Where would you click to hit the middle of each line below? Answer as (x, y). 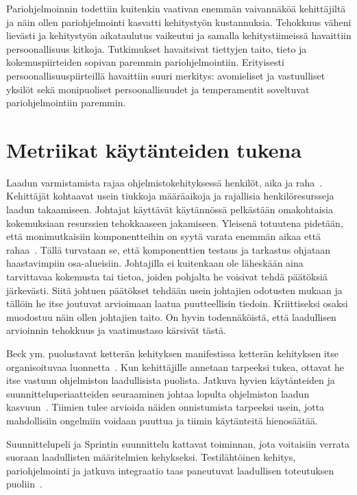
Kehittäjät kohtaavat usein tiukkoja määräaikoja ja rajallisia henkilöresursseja (170, 196)
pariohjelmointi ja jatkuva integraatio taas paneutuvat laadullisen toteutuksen (170, 470)
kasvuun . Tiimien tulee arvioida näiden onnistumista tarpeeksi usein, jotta (165, 407)
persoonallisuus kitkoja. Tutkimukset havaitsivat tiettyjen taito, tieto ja (157, 48)
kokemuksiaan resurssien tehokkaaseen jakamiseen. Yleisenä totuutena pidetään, (175, 222)
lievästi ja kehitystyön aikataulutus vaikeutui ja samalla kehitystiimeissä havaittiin (179, 35)
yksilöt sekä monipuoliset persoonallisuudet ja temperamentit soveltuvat (158, 89)
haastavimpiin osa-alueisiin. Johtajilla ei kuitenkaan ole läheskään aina (155, 263)
